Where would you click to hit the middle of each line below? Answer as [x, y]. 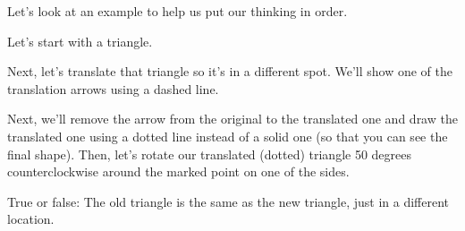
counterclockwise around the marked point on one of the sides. [178, 171]
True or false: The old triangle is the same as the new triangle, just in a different [228, 201]
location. [31, 219]
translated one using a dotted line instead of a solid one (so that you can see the [228, 136]
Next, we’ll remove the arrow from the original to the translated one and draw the [232, 119]
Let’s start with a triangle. [80, 41]
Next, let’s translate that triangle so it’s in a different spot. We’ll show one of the [230, 71]
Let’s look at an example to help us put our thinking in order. [178, 11]
